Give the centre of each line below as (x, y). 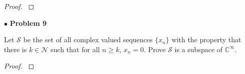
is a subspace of (199, 49)
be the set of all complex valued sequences (88, 39)
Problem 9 (28, 23)
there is (16, 49)
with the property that (206, 39)
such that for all (75, 49)
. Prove (155, 49)
